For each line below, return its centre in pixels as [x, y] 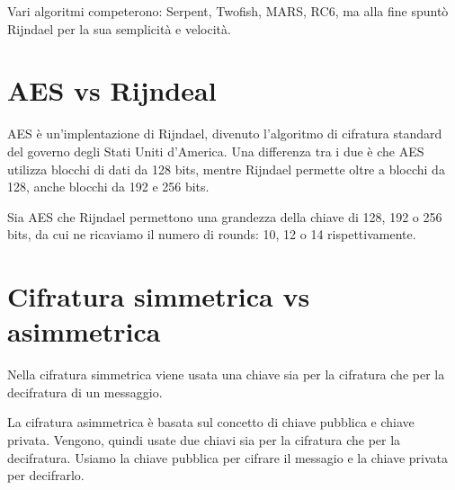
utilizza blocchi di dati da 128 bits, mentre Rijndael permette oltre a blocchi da [226, 169]
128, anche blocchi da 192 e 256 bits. [108, 187]
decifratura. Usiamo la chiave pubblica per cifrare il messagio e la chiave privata [228, 457]
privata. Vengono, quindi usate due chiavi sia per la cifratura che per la [204, 439]
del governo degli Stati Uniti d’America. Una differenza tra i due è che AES [216, 151]
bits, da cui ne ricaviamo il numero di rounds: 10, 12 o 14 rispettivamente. [212, 234]
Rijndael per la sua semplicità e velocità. [119, 28]
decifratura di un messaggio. [85, 392]
